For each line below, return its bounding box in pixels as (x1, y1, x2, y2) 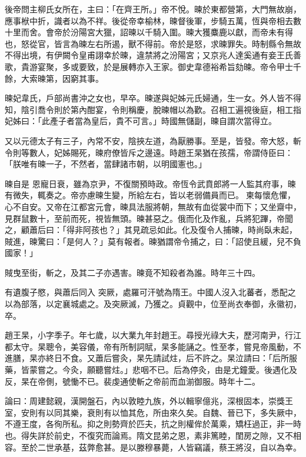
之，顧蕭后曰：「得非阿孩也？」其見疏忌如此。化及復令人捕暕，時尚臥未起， (5, 224, 297, 236)
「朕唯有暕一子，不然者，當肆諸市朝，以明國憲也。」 (5, 158, 207, 170)
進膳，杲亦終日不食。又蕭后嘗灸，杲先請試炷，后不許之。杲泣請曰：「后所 (5, 352, 289, 364)
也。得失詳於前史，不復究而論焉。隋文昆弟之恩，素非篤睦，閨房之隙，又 (5, 429, 285, 441)
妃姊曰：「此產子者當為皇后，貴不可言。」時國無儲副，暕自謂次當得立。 (5, 115, 277, 127)
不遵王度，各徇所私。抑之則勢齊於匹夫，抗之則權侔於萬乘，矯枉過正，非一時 (5, 418, 301, 430)
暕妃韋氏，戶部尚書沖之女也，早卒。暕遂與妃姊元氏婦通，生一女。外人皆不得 (5, 92, 301, 104)
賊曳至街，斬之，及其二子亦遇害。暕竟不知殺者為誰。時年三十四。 (5, 266, 260, 278)
